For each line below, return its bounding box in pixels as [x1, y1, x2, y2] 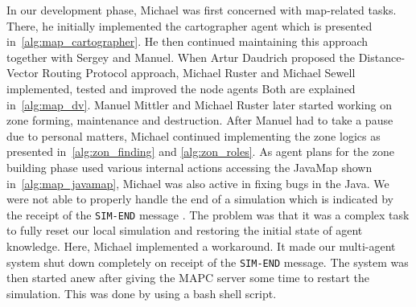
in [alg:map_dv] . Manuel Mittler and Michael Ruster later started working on [6, 96, 392, 113]
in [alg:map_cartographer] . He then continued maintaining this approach [6, 33, 369, 50]
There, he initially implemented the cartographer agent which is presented [6, 17, 373, 34]
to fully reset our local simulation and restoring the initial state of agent [6, 222, 363, 239]
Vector [6, 64, 39, 81]
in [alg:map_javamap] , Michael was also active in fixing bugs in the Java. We [6, 174, 389, 191]
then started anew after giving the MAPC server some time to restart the [6, 269, 370, 286]
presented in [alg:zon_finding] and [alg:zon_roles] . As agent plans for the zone [6, 143, 394, 160]
